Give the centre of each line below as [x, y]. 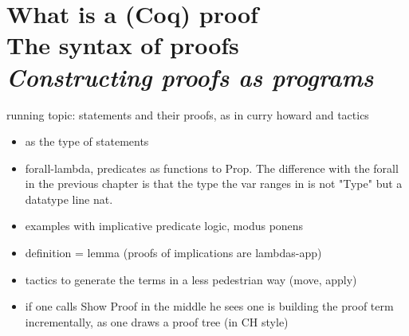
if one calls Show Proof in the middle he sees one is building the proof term [209, 306]
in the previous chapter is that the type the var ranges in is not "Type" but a [214, 184]
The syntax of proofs [123, 45]
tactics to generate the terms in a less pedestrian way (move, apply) [191, 279]
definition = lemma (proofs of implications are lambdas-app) [173, 253]
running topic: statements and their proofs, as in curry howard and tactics [188, 114]
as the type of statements [87, 141]
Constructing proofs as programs [190, 76]
